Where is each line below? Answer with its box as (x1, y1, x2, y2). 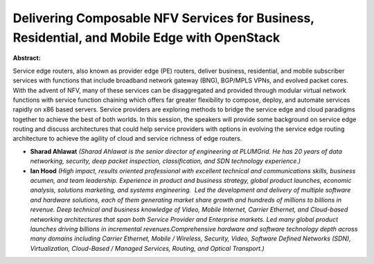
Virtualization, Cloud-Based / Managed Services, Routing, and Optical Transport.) (30, 244, 265, 252)
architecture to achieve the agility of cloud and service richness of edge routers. (12, 134, 242, 143)
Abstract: (12, 54, 41, 62)
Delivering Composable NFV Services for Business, (12, 10, 314, 26)
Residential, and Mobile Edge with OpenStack (12, 30, 280, 45)
